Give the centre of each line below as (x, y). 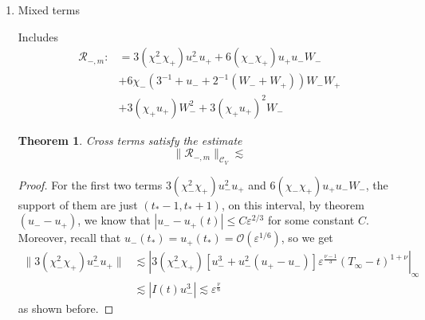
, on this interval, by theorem (293, 204)
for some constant (311, 220)
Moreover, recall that (69, 238)
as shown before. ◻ (66, 308)
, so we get (307, 238)
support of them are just (78, 204)
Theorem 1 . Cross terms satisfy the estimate (130, 140)
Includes (38, 36)
